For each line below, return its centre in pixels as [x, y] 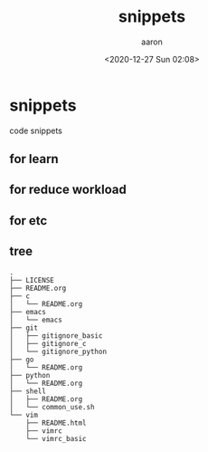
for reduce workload [68, 190]
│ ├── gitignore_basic [56, 336]
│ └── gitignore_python [58, 351]
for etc [28, 221]
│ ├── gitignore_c [48, 343]
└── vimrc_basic [57, 438]
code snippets [36, 130]
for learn [34, 159]
